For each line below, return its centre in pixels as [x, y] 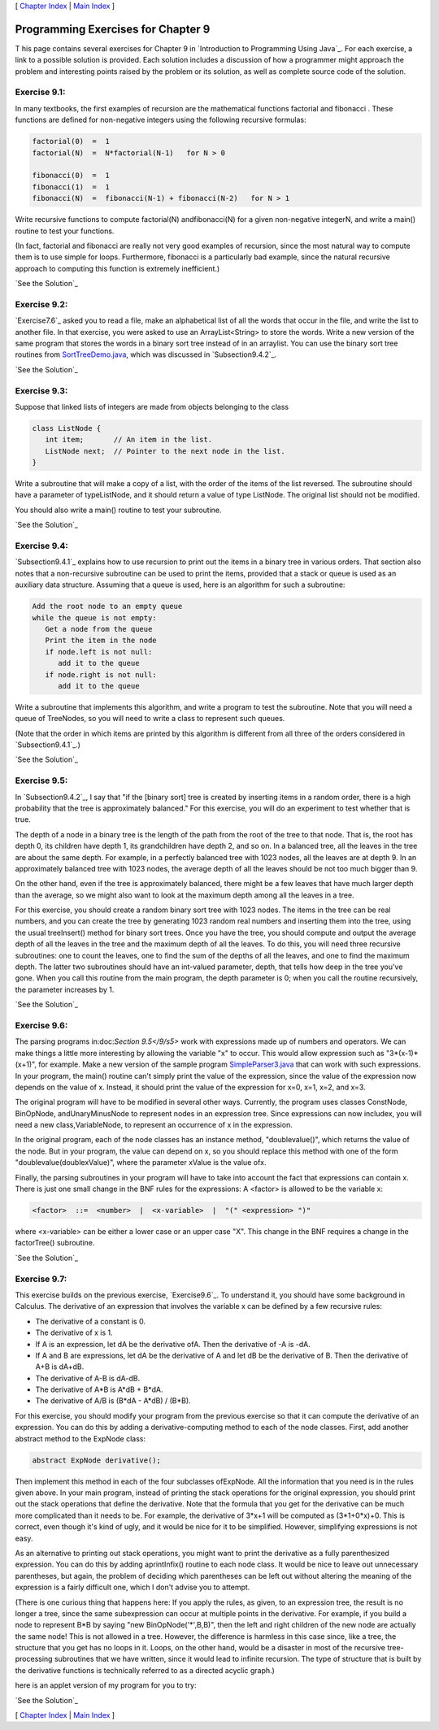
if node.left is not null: [99, 652]
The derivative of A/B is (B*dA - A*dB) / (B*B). [113, 1401]
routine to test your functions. [65, 231]
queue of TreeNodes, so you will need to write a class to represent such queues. [150, 719]
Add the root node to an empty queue [107, 606]
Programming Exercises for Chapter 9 [113, 29]
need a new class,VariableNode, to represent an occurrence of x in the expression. [154, 1125]
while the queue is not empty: [95, 617]
